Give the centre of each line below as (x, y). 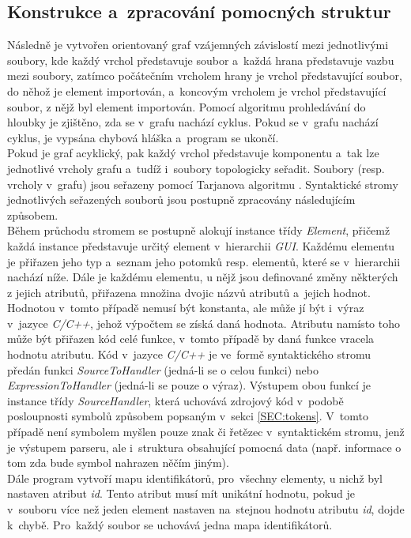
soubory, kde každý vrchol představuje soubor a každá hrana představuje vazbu (201, 60)
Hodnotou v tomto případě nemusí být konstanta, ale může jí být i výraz (186, 308)
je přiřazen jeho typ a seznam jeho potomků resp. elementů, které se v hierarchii (204, 261)
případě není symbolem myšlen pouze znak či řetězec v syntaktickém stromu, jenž (206, 432)
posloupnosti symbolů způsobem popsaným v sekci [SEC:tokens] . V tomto (188, 416)
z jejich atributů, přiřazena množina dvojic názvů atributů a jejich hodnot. (189, 292)
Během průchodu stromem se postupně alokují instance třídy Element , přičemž (199, 230)
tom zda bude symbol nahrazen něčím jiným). (118, 463)
